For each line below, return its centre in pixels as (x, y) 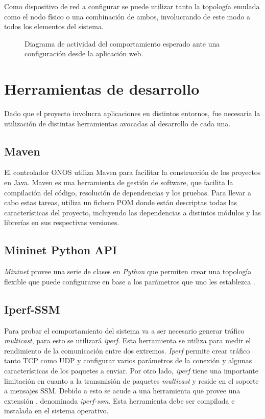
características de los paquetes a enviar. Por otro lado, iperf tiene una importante (131, 371)
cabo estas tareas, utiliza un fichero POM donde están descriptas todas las (121, 202)
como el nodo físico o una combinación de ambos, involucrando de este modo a (127, 16)
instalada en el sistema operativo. (56, 411)
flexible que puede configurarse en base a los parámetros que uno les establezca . (130, 281)
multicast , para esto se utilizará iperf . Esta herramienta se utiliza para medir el (128, 340)
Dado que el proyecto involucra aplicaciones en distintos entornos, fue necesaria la (132, 113)
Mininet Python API (61, 250)
